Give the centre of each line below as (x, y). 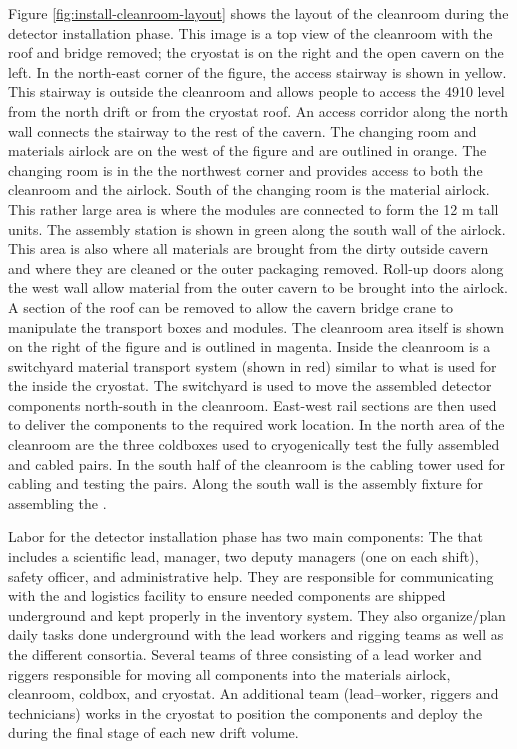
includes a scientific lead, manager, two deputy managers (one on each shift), (243, 556)
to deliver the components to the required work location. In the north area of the (256, 424)
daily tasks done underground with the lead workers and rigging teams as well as (256, 634)
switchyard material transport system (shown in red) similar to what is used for (252, 365)
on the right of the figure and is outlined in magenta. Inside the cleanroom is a (249, 346)
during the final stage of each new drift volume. (153, 732)
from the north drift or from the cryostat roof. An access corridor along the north (258, 110)
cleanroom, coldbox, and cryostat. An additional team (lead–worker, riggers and (253, 693)
